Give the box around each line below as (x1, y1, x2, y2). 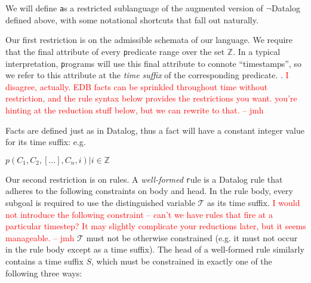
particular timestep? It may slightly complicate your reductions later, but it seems (5, 220, 306, 232)
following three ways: (5, 266, 82, 279)
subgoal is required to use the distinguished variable (5, 196, 195, 208)
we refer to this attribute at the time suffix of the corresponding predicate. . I (5, 69, 289, 81)
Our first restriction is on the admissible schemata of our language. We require (5, 33, 293, 46)
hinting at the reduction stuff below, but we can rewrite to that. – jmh (5, 103, 264, 116)
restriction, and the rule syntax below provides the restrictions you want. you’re (5, 92, 297, 104)
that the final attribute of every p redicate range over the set (5, 45, 225, 57)
